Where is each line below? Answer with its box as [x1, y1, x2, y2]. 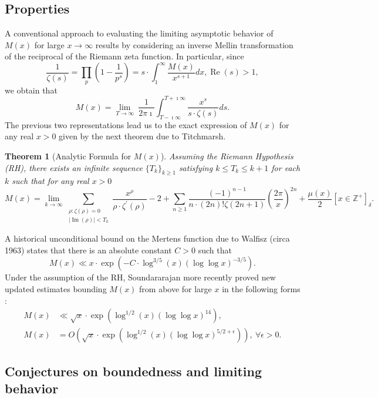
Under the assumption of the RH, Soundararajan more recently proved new [5, 271, 276, 283]
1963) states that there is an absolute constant [5, 243, 172, 256]
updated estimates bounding [5, 282, 107, 295]
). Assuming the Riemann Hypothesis [160, 149, 293, 162]
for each [271, 161, 301, 173]
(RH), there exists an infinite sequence [5, 161, 143, 173]
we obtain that [5, 83, 58, 96]
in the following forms [222, 282, 301, 295]
